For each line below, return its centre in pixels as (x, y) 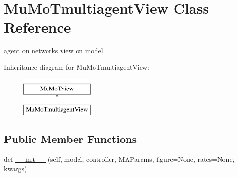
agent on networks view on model (54, 50)
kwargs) (16, 168)
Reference (38, 27)
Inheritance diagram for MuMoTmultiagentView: (77, 66)
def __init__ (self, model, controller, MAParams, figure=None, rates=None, (119, 159)
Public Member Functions (70, 139)
